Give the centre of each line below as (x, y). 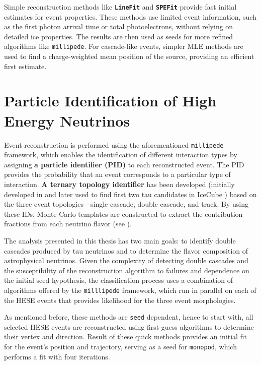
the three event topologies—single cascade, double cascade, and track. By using (126, 204)
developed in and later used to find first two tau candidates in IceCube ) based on (130, 194)
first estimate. (25, 66)
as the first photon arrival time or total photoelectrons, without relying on (119, 26)
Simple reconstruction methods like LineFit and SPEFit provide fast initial (120, 7)
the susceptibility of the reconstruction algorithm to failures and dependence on (127, 270)
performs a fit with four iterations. (57, 356)
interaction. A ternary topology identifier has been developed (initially (119, 184)
